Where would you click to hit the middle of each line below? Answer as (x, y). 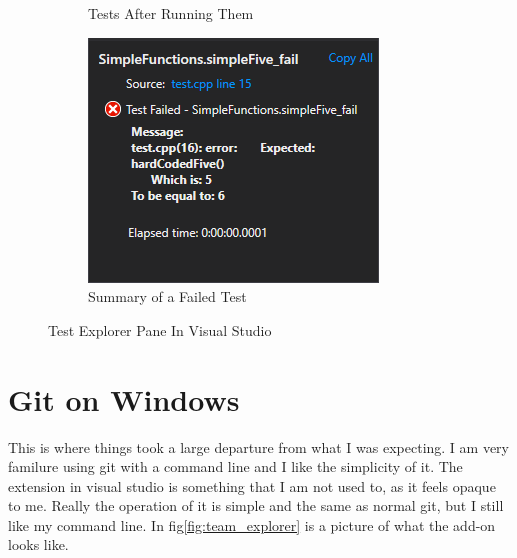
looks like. (38, 544)
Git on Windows (124, 398)
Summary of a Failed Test (167, 296)
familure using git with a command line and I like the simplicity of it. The (235, 466)
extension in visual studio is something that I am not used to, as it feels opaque (252, 485)
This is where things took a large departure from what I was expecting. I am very (259, 446)
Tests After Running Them (171, 13)
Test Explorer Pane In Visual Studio (160, 329)
